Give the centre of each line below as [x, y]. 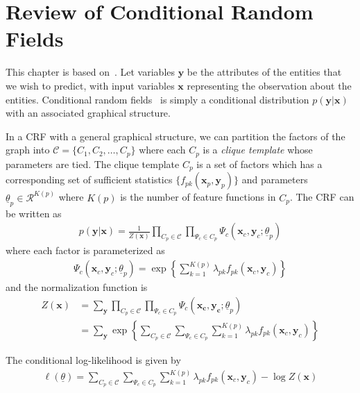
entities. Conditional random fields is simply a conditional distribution [157, 99]
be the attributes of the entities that [264, 72]
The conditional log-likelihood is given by [93, 359]
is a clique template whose [258, 150]
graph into [28, 150]
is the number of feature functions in [198, 197]
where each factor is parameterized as [85, 250]
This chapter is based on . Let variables [91, 72]
